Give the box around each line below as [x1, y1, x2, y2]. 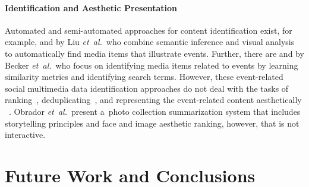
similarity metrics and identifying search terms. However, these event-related [5, 70, 283, 83]
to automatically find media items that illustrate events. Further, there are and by [5, 47, 304, 59]
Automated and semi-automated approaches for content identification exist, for [5, 24, 292, 36]
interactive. [5, 128, 46, 141]
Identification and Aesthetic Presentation [5, 1, 178, 14]
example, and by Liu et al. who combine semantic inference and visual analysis [5, 36, 295, 48]
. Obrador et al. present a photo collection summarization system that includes [9, 105, 301, 117]
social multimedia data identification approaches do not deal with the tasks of [5, 82, 289, 94]
